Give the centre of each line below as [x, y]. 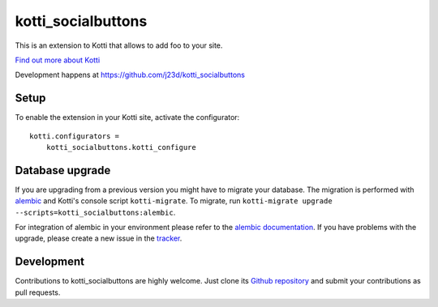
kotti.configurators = [75, 136]
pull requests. [38, 292]
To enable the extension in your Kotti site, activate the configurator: [127, 117]
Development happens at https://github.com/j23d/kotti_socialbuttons [130, 75]
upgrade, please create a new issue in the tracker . [99, 238]
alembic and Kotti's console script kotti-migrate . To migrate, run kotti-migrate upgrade [174, 201]
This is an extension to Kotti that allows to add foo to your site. [119, 45]
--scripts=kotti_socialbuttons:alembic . [95, 212]
